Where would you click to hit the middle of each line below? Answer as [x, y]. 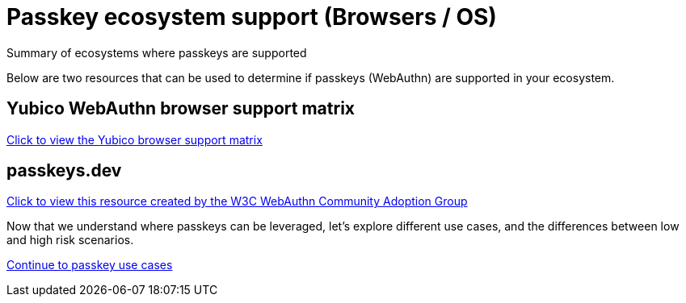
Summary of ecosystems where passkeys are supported [157, 52]
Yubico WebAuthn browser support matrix [181, 109]
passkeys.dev [64, 171]
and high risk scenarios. [70, 240]
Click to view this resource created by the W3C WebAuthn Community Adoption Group [237, 201]
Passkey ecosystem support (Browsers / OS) [252, 17]
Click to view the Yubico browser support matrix [135, 139]
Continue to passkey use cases [90, 265]
